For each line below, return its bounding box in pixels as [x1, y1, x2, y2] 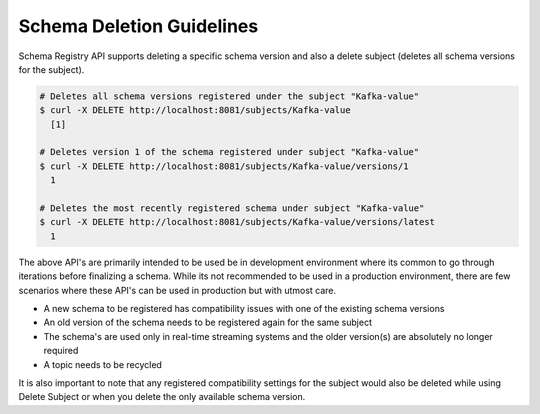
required [43, 345, 79, 357]
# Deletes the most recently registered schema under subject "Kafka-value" [39, 203, 425, 214]
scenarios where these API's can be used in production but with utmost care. [18, 284, 337, 296]
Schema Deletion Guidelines [18, 15, 259, 37]
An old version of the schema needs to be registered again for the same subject [43, 316, 372, 329]
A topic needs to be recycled [43, 358, 162, 370]
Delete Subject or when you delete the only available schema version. [18, 391, 306, 403]
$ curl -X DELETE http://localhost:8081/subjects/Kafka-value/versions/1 [39, 160, 409, 172]
